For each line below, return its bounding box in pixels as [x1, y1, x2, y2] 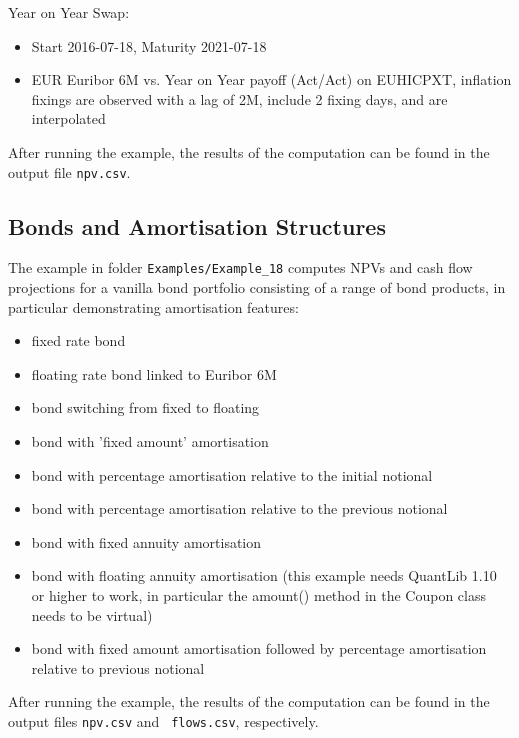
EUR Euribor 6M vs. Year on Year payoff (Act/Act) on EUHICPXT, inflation [31, 69, 512, 90]
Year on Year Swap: [8, 2, 130, 22]
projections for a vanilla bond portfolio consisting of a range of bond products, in [8, 277, 506, 298]
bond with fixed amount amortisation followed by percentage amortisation [31, 638, 487, 659]
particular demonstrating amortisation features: [8, 296, 299, 317]
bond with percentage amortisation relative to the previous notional [31, 498, 448, 519]
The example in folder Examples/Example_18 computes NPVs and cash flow [8, 257, 473, 278]
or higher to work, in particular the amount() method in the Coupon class [31, 585, 487, 606]
